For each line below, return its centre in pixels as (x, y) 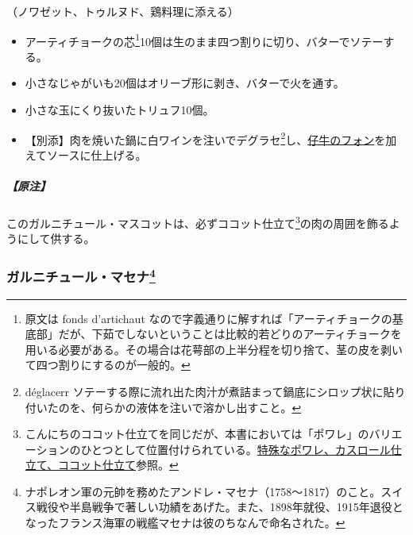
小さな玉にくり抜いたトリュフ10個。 (120, 110)
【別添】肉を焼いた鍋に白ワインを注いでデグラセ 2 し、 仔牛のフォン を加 (211, 138)
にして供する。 (56, 239)
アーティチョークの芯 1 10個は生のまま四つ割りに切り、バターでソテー (204, 40)
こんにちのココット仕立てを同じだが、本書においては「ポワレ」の (197, 434)
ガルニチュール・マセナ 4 (81, 275)
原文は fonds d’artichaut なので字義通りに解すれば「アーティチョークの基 (214, 318)
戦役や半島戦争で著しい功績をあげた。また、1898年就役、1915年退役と (220, 507)
